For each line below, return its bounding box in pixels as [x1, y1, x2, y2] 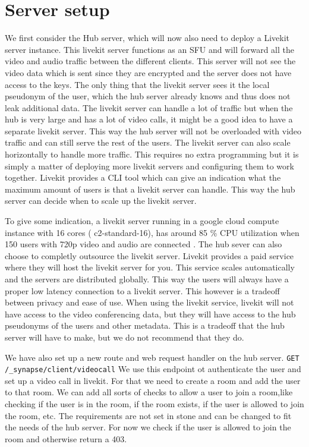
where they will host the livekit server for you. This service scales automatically [5, 261, 295, 273]
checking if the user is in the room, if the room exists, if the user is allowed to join [5, 398, 304, 410]
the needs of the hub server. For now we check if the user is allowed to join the [5, 421, 291, 433]
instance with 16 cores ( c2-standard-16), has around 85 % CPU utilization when [5, 226, 299, 238]
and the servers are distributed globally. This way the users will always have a [5, 273, 289, 285]
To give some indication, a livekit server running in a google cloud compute [5, 215, 279, 227]
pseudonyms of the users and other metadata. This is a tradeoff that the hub [5, 319, 285, 332]
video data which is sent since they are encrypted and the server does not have [5, 66, 292, 78]
